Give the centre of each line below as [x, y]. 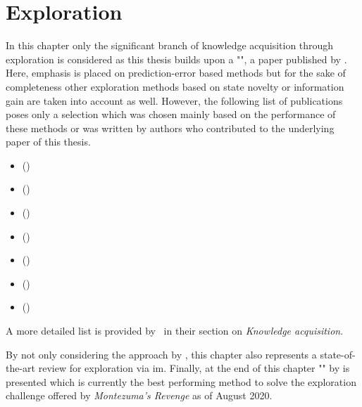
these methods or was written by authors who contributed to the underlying [170, 128]
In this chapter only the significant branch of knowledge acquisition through [170, 45]
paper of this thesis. [48, 142]
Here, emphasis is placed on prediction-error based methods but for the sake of [176, 73]
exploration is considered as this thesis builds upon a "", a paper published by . [176, 59]
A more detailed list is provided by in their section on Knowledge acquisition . [175, 331]
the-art [21, 368]
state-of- [338, 354]
